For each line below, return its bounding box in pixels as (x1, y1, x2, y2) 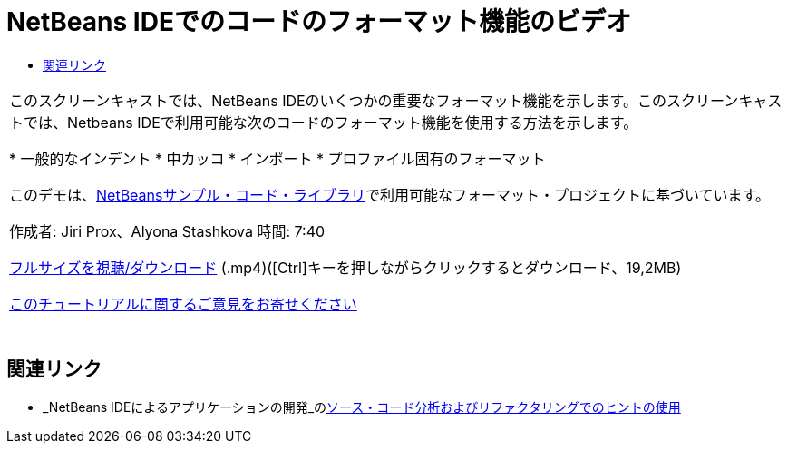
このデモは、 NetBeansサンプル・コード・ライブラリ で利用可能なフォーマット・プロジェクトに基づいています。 (9, 185, 770, 204)
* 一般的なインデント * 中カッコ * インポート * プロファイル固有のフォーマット (9, 149, 546, 168)
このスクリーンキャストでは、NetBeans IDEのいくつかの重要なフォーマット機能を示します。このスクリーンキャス (9, 91, 783, 110)
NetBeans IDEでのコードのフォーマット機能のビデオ (6, 6, 631, 37)
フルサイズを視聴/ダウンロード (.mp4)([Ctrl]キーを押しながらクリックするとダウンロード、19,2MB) (9, 258, 682, 277)
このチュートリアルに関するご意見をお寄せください (9, 294, 357, 313)
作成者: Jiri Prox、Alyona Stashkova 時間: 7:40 (9, 221, 326, 240)
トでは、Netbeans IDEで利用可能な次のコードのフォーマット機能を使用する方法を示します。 (9, 113, 638, 132)
